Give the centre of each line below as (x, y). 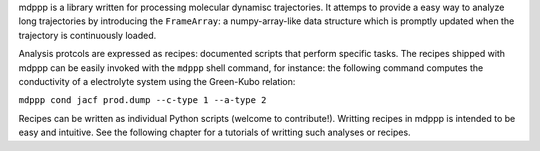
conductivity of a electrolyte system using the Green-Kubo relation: (157, 81)
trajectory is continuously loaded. (87, 35)
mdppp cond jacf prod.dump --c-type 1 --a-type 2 (142, 100)
